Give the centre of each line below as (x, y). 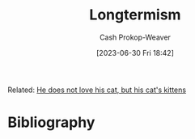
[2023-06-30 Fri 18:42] (135, 53)
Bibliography (51, 122)
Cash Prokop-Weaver (135, 37)
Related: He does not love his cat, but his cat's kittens (97, 90)
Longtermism (135, 15)
